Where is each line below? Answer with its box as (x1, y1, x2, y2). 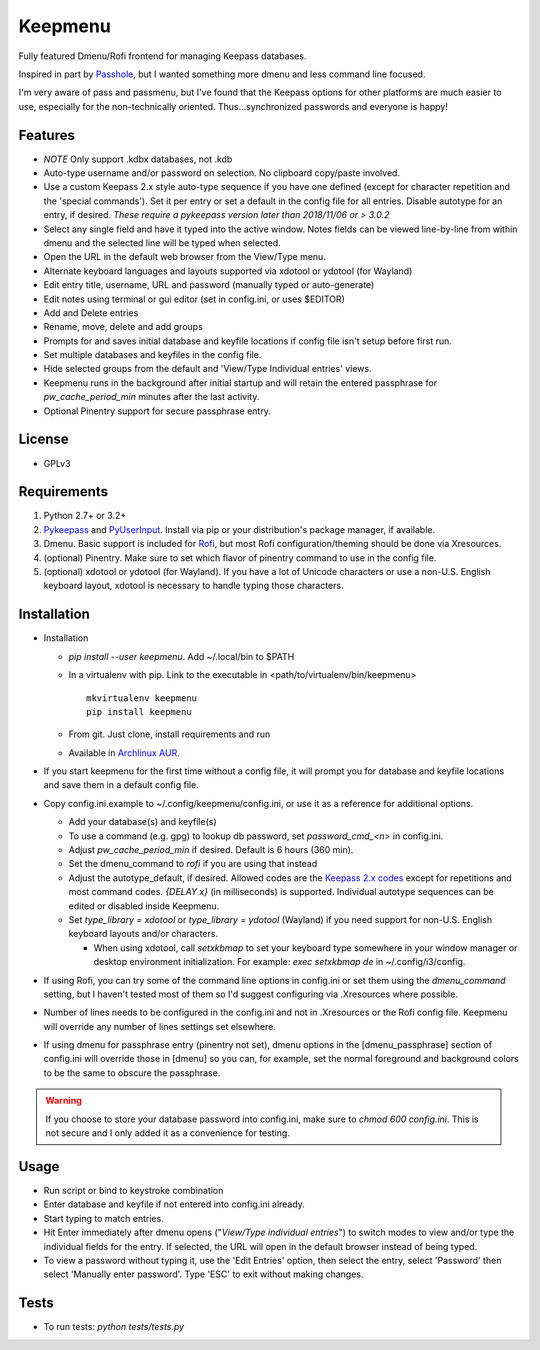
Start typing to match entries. (43, 1212, 164, 1224)
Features (18, 126, 75, 144)
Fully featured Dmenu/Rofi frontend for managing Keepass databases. (18, 50, 307, 62)
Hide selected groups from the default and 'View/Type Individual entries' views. (43, 363, 372, 375)
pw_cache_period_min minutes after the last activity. (43, 391, 260, 403)
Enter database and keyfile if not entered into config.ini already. (43, 1198, 305, 1210)
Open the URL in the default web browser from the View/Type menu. (43, 251, 327, 263)
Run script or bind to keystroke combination (43, 1184, 224, 1196)
